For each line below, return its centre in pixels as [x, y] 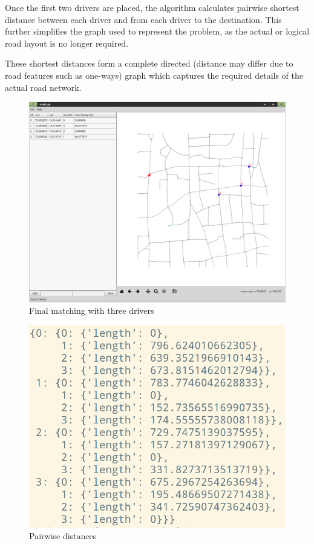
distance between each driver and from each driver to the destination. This [143, 19]
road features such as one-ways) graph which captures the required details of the [154, 75]
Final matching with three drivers [92, 310]
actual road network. [43, 87]
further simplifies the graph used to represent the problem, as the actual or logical [157, 31]
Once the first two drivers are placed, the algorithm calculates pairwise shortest [152, 7]
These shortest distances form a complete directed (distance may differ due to [149, 63]
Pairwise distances [63, 536]
